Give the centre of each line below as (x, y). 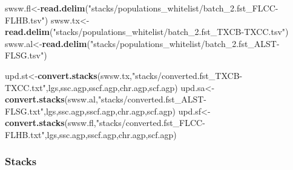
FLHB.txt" (25, 134)
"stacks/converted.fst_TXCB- (187, 75)
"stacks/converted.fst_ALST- (152, 99)
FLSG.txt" (25, 111)
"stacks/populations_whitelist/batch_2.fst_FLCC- (183, 8)
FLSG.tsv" (25, 55)
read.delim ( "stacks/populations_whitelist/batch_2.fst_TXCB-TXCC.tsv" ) (147, 32)
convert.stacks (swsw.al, (51, 99)
